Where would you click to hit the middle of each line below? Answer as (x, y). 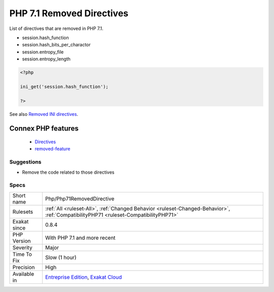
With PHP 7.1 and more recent (80, 238)
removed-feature (53, 149)
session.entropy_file (43, 52)
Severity (22, 247)
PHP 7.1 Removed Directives (69, 13)
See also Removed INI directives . (44, 114)
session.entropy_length (46, 59)
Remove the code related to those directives (68, 172)
